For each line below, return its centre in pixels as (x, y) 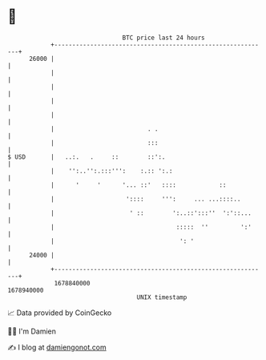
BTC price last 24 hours (163, 38)
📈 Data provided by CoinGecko (60, 313)
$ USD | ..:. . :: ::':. (87, 157)
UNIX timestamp (162, 297)
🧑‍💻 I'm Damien (32, 331)
